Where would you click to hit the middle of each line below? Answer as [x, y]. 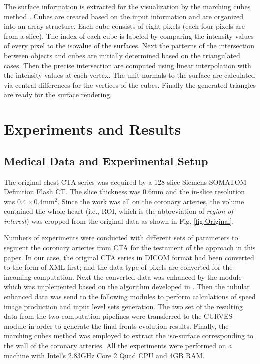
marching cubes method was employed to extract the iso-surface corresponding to [129, 336]
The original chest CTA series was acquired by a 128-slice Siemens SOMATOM [125, 182]
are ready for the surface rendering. [58, 95]
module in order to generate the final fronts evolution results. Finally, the [116, 326]
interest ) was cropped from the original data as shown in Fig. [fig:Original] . [119, 221]
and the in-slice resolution [205, 192]
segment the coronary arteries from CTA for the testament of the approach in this [130, 248]
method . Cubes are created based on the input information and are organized [124, 16]
